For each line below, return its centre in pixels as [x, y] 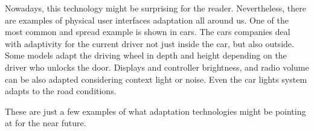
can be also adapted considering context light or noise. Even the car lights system [156, 79]
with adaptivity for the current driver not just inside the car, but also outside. [149, 43]
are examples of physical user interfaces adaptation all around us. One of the [147, 20]
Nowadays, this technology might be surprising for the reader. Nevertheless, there [155, 8]
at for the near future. [46, 123]
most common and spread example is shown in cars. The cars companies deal [148, 32]
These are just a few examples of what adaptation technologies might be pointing [155, 111]
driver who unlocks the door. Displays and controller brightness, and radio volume [157, 67]
